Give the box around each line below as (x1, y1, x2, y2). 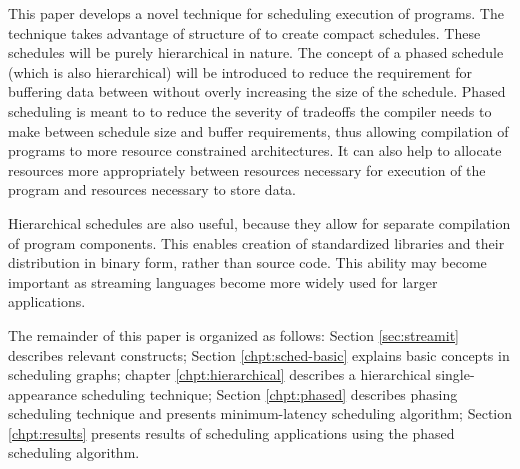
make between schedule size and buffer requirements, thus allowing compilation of (8, 120, 509, 141)
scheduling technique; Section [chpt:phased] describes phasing (81, 383, 458, 404)
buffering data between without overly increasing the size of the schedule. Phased (8, 81, 506, 102)
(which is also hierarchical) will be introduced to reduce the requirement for (8, 61, 472, 82)
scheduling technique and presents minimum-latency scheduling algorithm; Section (8, 403, 513, 424)
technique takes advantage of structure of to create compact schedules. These (8, 22, 481, 43)
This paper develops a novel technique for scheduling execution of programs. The (8, 3, 504, 23)
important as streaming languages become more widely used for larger (8, 271, 438, 292)
